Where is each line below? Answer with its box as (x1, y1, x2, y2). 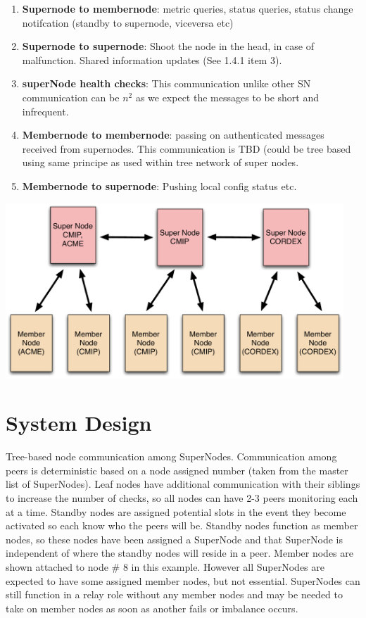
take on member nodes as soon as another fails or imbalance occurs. (6, 600, 298, 615)
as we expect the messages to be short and (135, 89, 320, 104)
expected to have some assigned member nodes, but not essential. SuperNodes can (6, 573, 360, 588)
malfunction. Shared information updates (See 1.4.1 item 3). (22, 52, 282, 67)
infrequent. (22, 103, 69, 118)
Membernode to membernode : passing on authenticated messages (22, 127, 324, 142)
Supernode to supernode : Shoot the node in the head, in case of (22, 39, 314, 53)
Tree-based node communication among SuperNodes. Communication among (6, 449, 337, 464)
